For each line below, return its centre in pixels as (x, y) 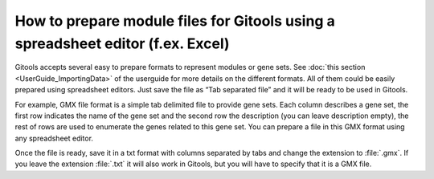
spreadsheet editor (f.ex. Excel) (122, 43)
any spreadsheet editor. (54, 138)
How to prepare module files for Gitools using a (175, 21)
